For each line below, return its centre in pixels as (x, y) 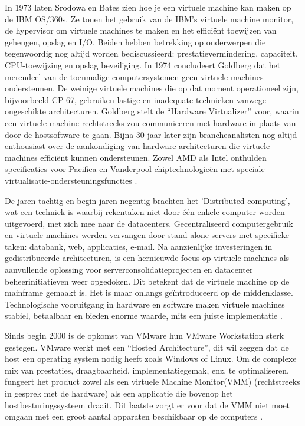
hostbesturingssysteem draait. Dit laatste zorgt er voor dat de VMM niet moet (147, 404)
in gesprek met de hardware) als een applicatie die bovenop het (119, 393)
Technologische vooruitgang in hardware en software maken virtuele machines (145, 304)
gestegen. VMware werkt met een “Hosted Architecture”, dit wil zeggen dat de (147, 347)
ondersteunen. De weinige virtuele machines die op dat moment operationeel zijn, (152, 88)
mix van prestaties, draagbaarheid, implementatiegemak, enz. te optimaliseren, (147, 370)
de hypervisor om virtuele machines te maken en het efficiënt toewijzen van (141, 30)
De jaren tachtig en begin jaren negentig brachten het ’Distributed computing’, (147, 200)
